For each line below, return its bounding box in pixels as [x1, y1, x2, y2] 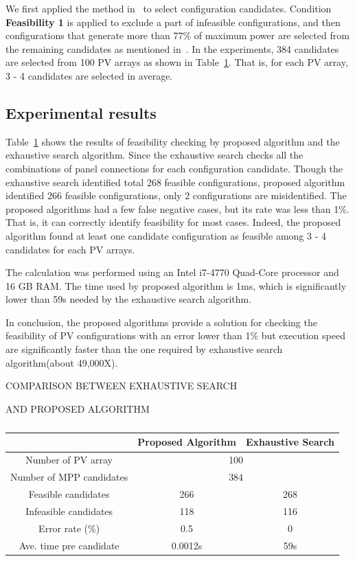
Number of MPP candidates [10, 470, 128, 484]
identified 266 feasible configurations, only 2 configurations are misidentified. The [5, 188, 347, 203]
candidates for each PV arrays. [5, 242, 135, 256]
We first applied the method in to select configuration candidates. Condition [5, 1, 332, 15]
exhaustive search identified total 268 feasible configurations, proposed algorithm [5, 174, 345, 189]
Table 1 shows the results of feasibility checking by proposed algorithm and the [5, 134, 340, 148]
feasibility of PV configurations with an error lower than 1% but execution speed [5, 328, 345, 343]
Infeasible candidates [25, 503, 113, 518]
